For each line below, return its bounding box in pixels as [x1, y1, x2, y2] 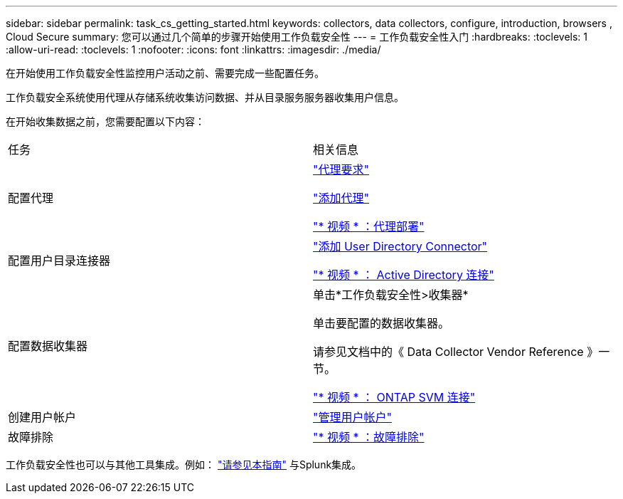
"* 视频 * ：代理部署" [313, 219, 425, 233]
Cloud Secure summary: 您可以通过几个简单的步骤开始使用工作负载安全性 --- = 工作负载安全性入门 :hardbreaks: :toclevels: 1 [6, 31, 588, 43]
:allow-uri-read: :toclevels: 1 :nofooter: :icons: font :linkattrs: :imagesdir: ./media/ [6, 43, 381, 56]
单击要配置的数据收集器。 [313, 316, 450, 330]
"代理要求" [313, 162, 369, 177]
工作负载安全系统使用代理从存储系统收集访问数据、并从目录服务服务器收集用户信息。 [6, 91, 404, 103]
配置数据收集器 [8, 339, 88, 353]
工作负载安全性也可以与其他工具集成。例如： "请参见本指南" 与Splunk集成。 [6, 458, 362, 471]
